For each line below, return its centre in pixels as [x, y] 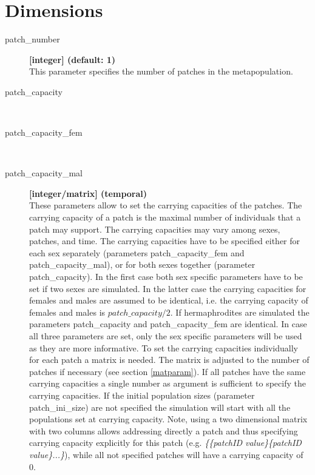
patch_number [32, 39]
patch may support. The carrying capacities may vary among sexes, [155, 229]
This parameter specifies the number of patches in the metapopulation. [161, 71]
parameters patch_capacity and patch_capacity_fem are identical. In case [168, 324]
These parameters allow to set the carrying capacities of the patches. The [166, 205]
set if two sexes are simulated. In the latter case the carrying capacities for [168, 288]
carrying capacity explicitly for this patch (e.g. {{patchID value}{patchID [165, 443]
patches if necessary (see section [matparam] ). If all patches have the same [168, 371]
